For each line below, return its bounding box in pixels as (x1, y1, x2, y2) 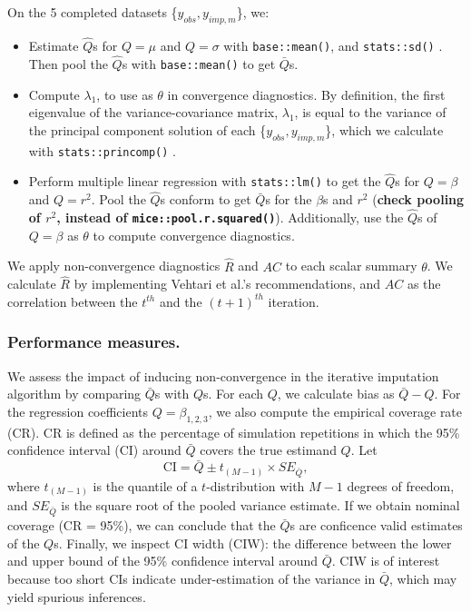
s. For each (203, 384, 264, 403)
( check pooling (372, 190, 465, 209)
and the (159, 291, 202, 311)
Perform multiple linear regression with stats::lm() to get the (28, 172, 381, 191)
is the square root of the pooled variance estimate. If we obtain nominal (61, 496, 460, 515)
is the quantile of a (93, 476, 198, 495)
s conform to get (160, 190, 251, 209)
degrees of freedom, (347, 476, 455, 495)
